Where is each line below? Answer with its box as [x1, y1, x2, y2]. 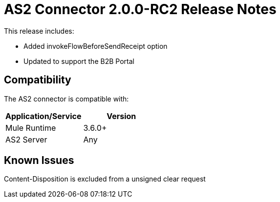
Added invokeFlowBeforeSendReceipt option [23, 41, 168, 50]
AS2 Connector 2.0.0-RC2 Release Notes [4, 1, 277, 18]
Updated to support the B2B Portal [23, 57, 134, 65]
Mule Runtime [5, 122, 56, 133]
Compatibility [4, 74, 71, 86]
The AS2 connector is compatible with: [4, 94, 129, 103]
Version [107, 111, 136, 121]
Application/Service [5, 111, 82, 121]
